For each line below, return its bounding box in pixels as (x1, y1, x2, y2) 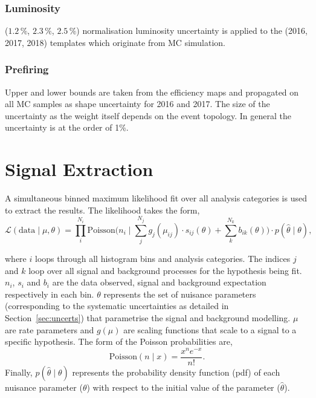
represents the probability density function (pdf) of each (72, 365, 280, 378)
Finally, (5, 365, 33, 378)
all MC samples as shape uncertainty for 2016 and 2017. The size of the (5, 97, 270, 110)
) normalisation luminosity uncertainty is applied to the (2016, (76, 24, 308, 37)
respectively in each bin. (5, 287, 94, 300)
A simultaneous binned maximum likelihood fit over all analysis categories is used (5, 192, 307, 204)
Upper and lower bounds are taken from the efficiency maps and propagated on (5, 85, 299, 98)
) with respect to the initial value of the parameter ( (86, 380, 280, 393)
